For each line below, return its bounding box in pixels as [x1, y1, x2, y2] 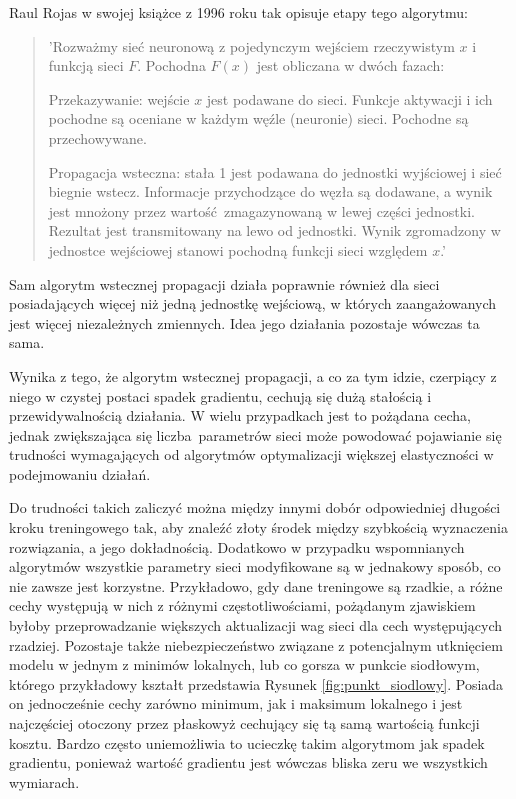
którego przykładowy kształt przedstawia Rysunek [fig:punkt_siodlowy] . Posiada [9, 673, 504, 694]
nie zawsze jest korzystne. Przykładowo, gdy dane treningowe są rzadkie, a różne [9, 575, 503, 596]
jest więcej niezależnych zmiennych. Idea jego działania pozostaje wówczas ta [9, 312, 480, 333]
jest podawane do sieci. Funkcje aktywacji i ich [206, 88, 493, 109]
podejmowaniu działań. [9, 463, 151, 484]
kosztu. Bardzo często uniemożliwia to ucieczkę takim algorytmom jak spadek [9, 732, 485, 753]
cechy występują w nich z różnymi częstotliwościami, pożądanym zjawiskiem [9, 595, 476, 616]
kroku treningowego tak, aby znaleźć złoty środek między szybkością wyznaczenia [9, 517, 508, 538]
